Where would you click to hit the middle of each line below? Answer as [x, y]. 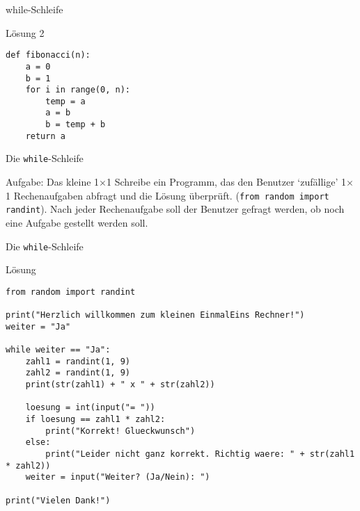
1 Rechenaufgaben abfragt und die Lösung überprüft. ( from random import [167, 195]
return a [45, 136]
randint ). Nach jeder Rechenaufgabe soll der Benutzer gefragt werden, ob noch [175, 209]
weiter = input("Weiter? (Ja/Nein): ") [118, 477]
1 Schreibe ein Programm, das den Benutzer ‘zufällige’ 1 [226, 182]
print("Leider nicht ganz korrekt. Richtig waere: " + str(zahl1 [200, 454]
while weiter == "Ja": [58, 350]
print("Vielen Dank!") [58, 500]
